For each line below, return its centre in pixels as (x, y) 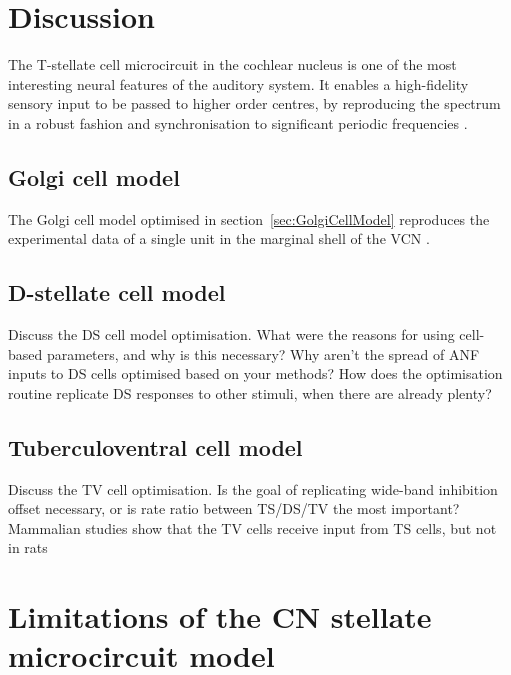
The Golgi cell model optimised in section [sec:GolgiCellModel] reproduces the (249, 218)
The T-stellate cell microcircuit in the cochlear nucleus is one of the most (232, 64)
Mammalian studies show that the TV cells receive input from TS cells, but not (252, 527)
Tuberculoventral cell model (155, 446)
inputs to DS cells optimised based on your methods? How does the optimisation (255, 373)
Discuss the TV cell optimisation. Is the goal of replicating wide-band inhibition (253, 488)
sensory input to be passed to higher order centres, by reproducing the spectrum (254, 103)
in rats (28, 547)
